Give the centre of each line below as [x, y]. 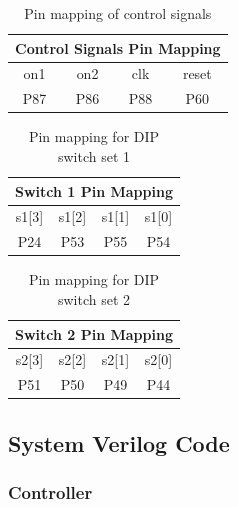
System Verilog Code [119, 442]
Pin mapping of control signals [118, 13]
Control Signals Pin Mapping [118, 47]
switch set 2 [94, 298]
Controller [50, 492]
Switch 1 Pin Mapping [94, 190]
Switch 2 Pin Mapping [94, 333]
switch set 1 [94, 155]
